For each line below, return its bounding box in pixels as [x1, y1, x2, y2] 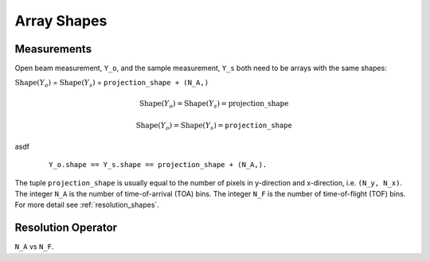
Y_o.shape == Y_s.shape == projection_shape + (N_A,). [49, 160, 268, 169]
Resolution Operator [14, 221, 118, 235]
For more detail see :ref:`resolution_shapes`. [14, 200, 159, 210]
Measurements [14, 42, 92, 56]
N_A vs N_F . [14, 242, 54, 251]
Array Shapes [14, 12, 107, 29]
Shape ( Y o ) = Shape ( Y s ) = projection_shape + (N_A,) [14, 78, 209, 89]
